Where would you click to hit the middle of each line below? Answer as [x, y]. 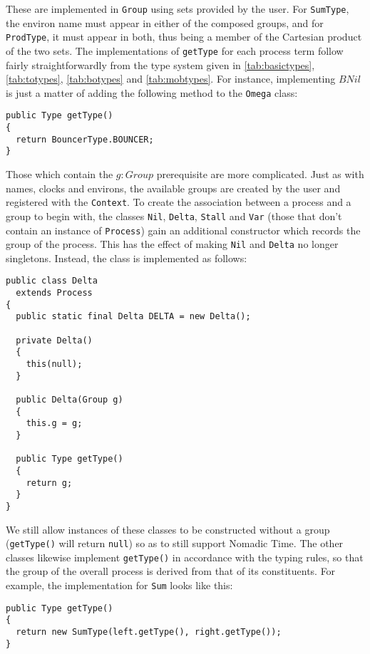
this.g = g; [54, 424]
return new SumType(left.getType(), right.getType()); [149, 632]
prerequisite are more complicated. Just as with [260, 174]
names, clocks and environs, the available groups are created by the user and [173, 188]
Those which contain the [60, 174]
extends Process [54, 293]
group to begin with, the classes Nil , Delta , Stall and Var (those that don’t [174, 216]
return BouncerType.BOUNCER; [85, 139]
